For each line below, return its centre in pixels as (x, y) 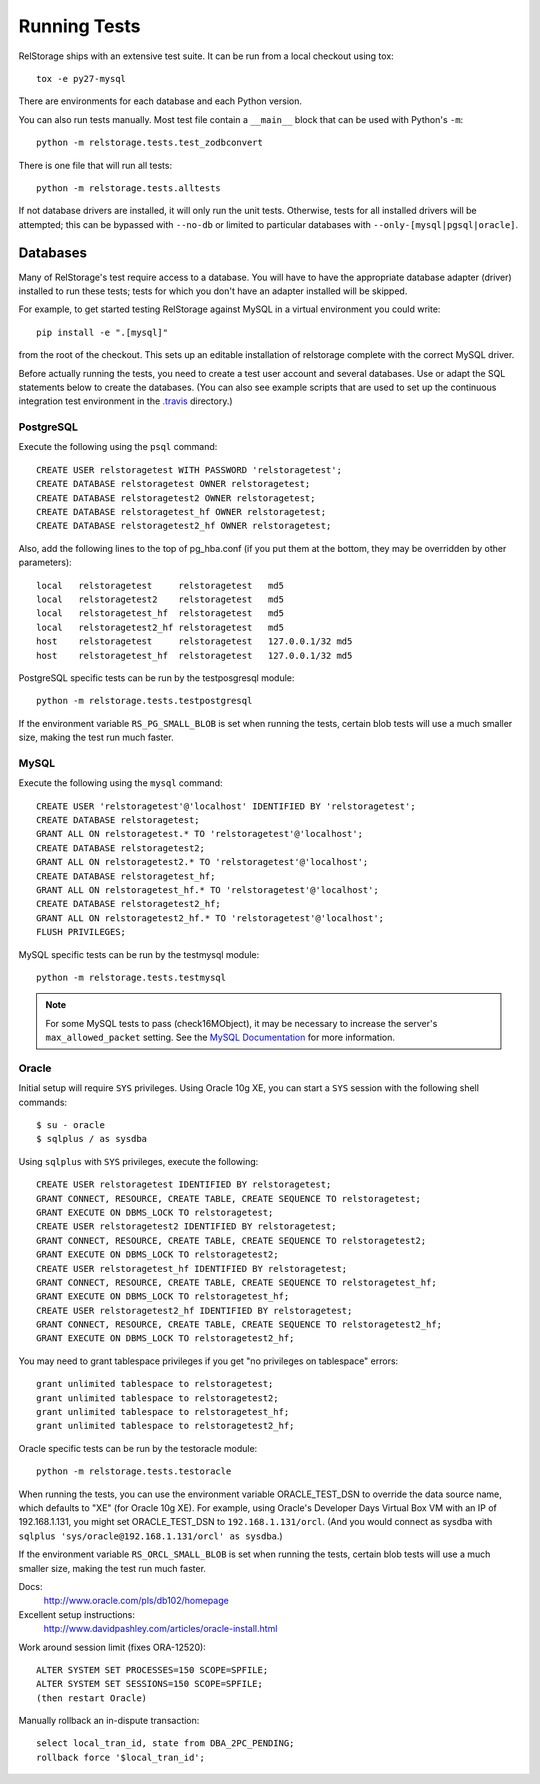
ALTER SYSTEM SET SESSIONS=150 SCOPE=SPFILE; (150, 1684)
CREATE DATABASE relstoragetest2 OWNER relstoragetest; (176, 498)
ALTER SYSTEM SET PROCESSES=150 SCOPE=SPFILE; (152, 1669)
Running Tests (79, 26)
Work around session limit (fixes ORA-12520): (112, 1647)
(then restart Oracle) (92, 1698)
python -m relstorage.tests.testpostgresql (144, 701)
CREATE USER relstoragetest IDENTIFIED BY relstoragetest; (184, 1184)
